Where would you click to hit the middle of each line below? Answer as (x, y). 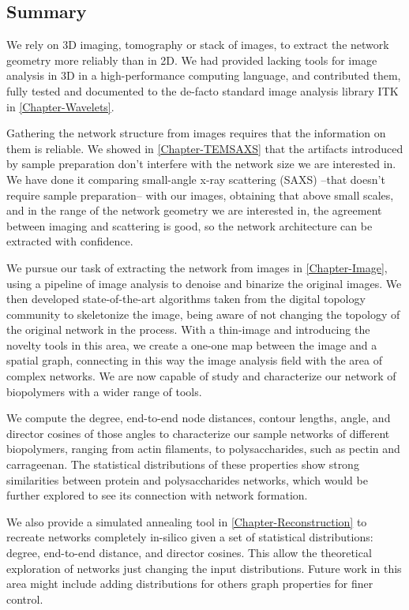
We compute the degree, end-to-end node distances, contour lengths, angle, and (199, 418)
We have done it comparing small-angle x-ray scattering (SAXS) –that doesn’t (196, 179)
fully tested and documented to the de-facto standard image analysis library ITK (203, 90)
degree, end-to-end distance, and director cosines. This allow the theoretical (189, 553)
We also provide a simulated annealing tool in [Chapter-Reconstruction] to (187, 521)
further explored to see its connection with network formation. (157, 495)
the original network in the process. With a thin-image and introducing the (188, 329)
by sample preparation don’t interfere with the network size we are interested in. (201, 164)
